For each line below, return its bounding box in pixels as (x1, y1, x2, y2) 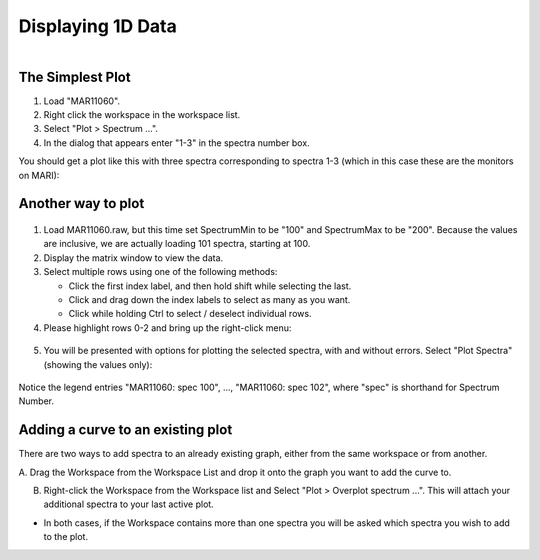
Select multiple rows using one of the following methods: (43, 266, 278, 278)
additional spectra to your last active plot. (43, 498, 214, 510)
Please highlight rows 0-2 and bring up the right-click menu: (43, 321, 292, 334)
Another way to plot (18, 195, 145, 212)
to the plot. (43, 531, 89, 543)
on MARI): (18, 169, 60, 181)
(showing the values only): (43, 358, 153, 370)
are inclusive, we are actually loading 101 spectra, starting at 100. (43, 238, 311, 250)
